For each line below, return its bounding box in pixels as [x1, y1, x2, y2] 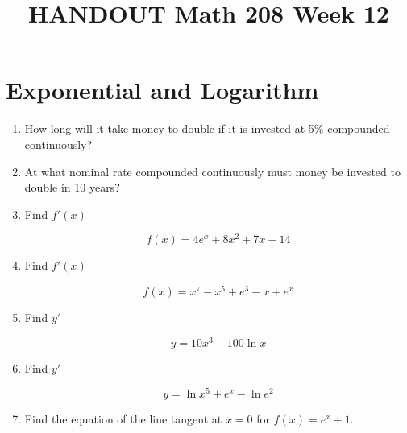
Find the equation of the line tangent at [24, 410, 222, 427]
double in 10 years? [24, 179, 120, 196]
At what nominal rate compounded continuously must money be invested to [24, 163, 401, 179]
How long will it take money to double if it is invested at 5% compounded [24, 120, 390, 137]
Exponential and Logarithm [6, 73, 319, 106]
